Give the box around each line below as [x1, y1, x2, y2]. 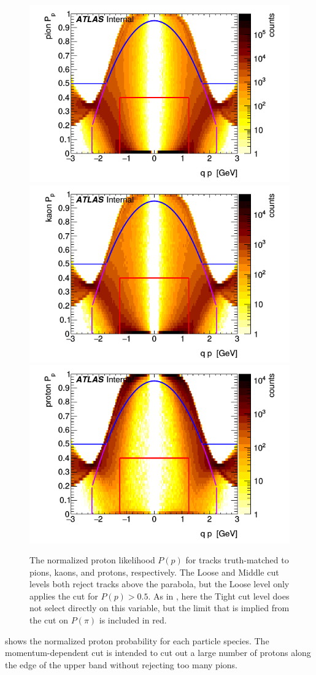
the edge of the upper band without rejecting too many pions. [5, 658, 237, 671]
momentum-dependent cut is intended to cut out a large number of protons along [5, 646, 311, 659]
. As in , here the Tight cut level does [148, 589, 290, 602]
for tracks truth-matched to [185, 553, 289, 566]
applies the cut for [29, 589, 98, 602]
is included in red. [99, 614, 167, 627]
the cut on [29, 614, 68, 627]
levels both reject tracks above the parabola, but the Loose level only [29, 577, 290, 590]
